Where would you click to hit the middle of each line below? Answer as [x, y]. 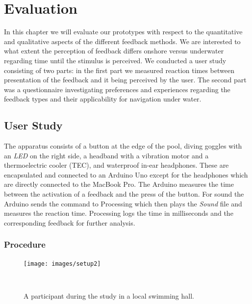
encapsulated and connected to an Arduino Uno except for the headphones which [126, 174]
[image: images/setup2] [62, 264]
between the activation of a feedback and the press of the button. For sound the [124, 194]
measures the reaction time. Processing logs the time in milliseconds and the [119, 213]
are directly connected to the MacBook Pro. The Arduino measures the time [119, 184]
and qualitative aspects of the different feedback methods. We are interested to [122, 41]
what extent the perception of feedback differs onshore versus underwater [114, 51]
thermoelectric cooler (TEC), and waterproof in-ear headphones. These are [116, 165]
